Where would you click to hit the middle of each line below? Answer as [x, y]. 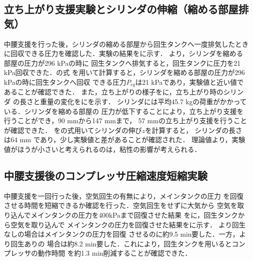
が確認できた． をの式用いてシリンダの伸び [73, 130]
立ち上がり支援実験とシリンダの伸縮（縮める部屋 [121, 9]
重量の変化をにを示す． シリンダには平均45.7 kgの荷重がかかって [143, 102]
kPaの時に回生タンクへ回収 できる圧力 [65, 82]
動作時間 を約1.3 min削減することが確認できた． [115, 253]
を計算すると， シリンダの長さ [194, 130]
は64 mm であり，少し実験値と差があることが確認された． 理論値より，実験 [125, 140]
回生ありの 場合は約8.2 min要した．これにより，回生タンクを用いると [121, 243]
